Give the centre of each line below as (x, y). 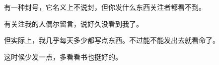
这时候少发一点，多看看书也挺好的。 (63, 56)
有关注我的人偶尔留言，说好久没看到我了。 (73, 23)
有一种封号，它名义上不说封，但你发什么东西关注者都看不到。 (105, 7)
